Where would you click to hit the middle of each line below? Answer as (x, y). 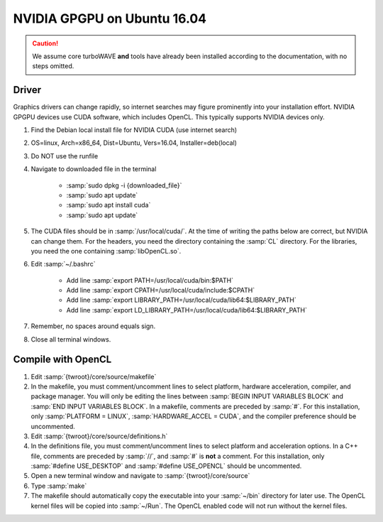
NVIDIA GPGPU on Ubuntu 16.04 (110, 18)
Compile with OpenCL (62, 360)
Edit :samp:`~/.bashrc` (63, 264)
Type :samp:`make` (59, 486)
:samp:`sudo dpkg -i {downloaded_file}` (124, 185)
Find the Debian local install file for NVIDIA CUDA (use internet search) (134, 130)
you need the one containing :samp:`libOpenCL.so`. (106, 251)
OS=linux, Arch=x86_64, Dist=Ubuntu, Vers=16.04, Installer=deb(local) (134, 143)
